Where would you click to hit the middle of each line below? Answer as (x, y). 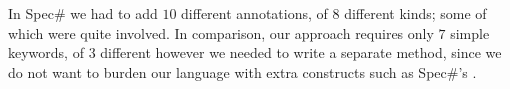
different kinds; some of (415, 13)
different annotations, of (254, 13)
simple (470, 32)
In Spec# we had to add (83, 13)
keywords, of (46, 52)
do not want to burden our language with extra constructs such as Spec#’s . (242, 71)
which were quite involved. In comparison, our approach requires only (221, 32)
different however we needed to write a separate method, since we (301, 52)
